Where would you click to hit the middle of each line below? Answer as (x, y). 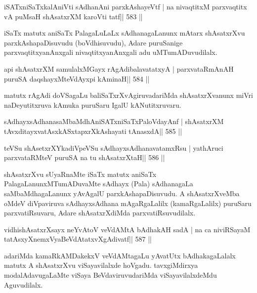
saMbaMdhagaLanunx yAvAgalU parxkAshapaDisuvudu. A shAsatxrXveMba (122, 193)
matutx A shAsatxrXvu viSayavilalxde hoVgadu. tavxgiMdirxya (101, 265)
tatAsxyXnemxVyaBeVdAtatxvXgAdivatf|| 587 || (78, 239)
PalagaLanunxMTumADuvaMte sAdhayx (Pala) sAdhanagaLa (99, 184)
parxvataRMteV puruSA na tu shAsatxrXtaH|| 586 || (85, 157)
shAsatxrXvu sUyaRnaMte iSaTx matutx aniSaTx (80, 174)
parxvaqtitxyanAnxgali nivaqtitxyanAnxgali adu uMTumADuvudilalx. (111, 52)
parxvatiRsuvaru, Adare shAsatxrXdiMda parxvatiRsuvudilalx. (100, 213)
